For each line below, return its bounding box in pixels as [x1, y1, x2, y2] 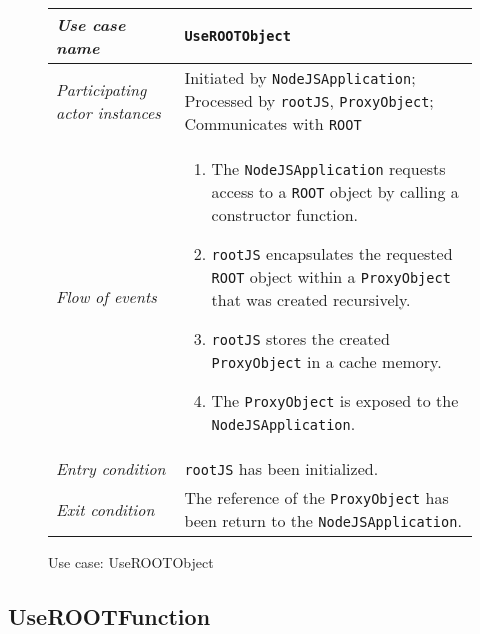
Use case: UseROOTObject [48, 552, 214, 572]
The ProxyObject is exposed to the [211, 389, 459, 412]
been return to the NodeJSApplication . [184, 509, 462, 532]
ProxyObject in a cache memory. [211, 350, 442, 373]
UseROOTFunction [8, 600, 211, 631]
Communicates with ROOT [184, 112, 362, 135]
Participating [56, 77, 147, 101]
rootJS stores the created [211, 327, 390, 350]
